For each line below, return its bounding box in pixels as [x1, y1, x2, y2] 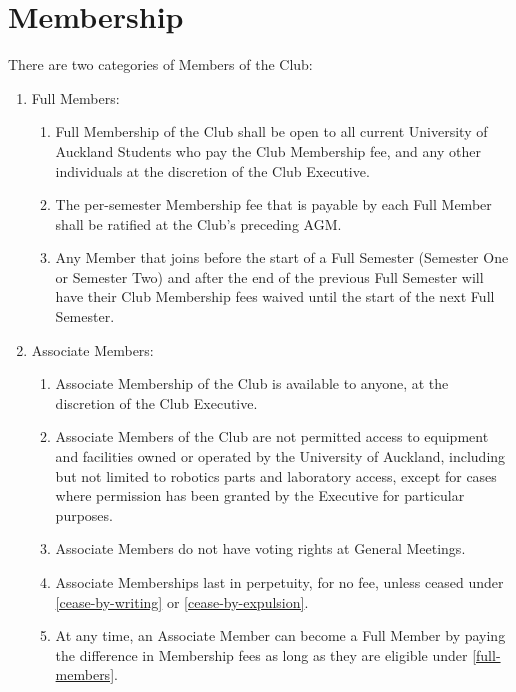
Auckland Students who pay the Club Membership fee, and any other [55, 140, 481, 161]
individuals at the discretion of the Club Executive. [55, 160, 370, 181]
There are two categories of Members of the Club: [8, 54, 313, 75]
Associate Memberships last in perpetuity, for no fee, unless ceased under [55, 572, 504, 592]
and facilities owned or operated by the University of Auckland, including [55, 446, 506, 467]
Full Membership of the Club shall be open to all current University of [55, 121, 488, 142]
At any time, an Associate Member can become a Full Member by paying [55, 625, 506, 646]
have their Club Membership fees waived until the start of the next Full [55, 286, 495, 307]
